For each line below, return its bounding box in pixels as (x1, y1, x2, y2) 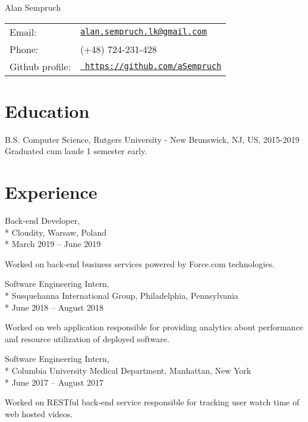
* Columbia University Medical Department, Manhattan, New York (5, 364, 252, 376)
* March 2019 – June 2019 (5, 237, 101, 250)
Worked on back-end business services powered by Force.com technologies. (5, 257, 275, 270)
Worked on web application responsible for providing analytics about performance (5, 321, 303, 333)
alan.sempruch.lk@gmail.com (80, 27, 207, 37)
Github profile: (10, 59, 71, 73)
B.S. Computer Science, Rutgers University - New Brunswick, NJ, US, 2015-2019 (5, 133, 300, 145)
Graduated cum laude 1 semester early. (5, 145, 147, 157)
